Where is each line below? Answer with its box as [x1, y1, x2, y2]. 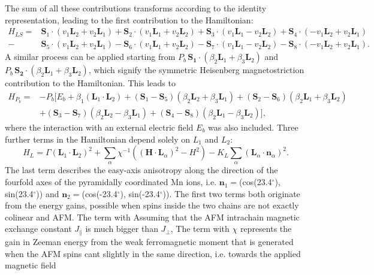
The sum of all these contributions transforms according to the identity [5, 2, 267, 14]
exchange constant [5, 222, 72, 235]
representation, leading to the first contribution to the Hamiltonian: [5, 13, 254, 26]
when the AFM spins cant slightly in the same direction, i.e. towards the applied [5, 247, 301, 259]
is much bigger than [85, 222, 158, 235]
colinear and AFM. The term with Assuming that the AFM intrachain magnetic [5, 210, 300, 223]
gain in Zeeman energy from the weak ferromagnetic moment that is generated [5, 235, 294, 247]
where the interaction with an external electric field [5, 120, 194, 133]
